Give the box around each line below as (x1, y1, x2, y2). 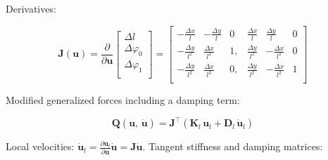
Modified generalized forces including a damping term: (6, 93, 240, 107)
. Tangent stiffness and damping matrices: (142, 139, 323, 154)
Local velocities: (6, 139, 75, 154)
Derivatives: (6, 1, 56, 15)
